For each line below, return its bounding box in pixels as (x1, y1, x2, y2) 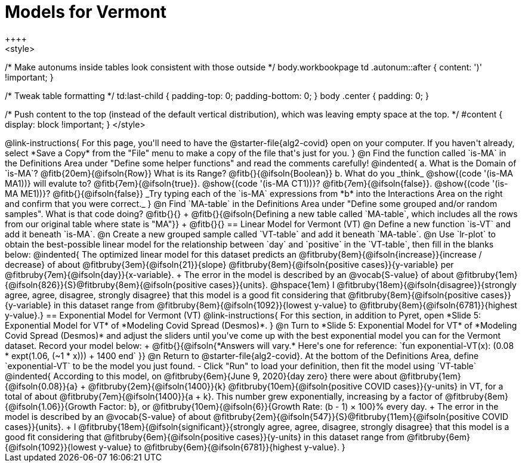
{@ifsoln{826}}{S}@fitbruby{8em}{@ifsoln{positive (5, 279, 207, 290)
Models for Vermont (5, 2, 167, 22)
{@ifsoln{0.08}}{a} (5, 381, 78, 391)
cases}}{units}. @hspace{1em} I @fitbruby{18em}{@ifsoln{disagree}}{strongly (209, 279, 517, 290)
